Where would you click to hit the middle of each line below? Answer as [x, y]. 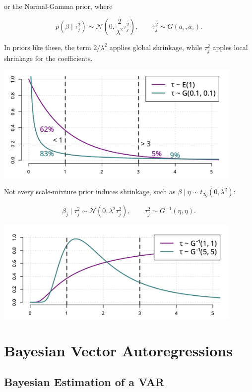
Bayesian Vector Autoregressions [118, 350]
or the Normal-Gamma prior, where [58, 6]
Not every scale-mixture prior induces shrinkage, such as [90, 192]
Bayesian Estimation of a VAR [84, 382]
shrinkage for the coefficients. [48, 58]
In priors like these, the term [48, 47]
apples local [230, 47]
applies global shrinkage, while [156, 47]
